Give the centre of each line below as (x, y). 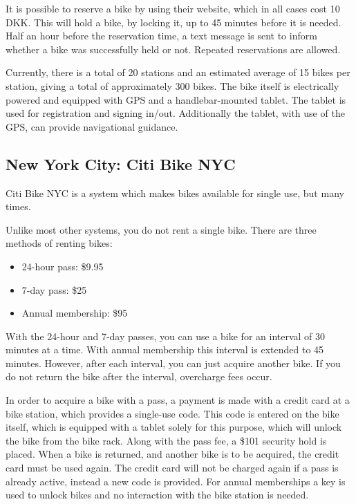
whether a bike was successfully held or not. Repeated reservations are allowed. (173, 49)
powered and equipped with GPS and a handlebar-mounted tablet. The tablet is (176, 99)
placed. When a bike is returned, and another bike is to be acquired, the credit (172, 454)
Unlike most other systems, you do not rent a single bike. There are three (161, 229)
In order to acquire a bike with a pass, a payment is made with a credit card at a (178, 400)
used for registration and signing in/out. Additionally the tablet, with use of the (175, 113)
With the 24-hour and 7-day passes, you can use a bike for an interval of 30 (166, 336)
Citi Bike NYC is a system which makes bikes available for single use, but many (175, 193)
